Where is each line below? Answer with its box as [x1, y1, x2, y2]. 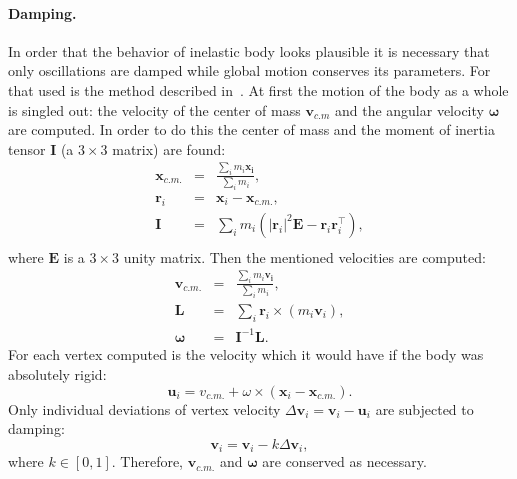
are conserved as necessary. [262, 451, 427, 472]
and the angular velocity [334, 99, 484, 120]
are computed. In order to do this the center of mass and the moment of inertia [8, 119, 495, 140]
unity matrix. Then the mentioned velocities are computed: [123, 246, 486, 267]
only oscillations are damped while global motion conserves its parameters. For [8, 60, 491, 81]
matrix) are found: [112, 138, 226, 159]
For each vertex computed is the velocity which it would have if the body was [8, 344, 484, 365]
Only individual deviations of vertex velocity [8, 398, 281, 419]
